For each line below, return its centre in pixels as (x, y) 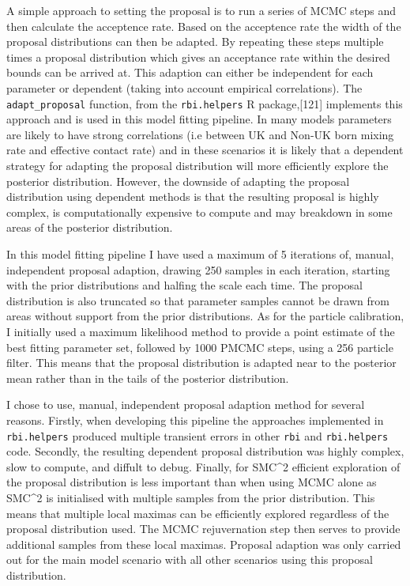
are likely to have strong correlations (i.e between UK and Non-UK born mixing (200, 134)
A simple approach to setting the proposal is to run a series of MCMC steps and (201, 10)
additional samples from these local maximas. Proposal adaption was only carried (204, 544)
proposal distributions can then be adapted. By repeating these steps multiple (195, 42)
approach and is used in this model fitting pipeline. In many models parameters (199, 119)
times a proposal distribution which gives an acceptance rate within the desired (198, 57)
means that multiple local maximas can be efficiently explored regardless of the (198, 513)
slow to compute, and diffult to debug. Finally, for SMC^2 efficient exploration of (203, 466)
